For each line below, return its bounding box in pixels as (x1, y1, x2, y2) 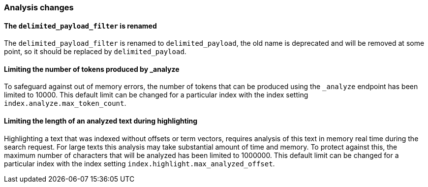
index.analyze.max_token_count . (4, 99, 126, 108)
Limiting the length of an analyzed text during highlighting (4, 117, 198, 125)
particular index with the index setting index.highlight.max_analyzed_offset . (4, 159, 275, 168)
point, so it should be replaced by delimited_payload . (4, 47, 186, 56)
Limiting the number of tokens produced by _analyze (4, 64, 180, 73)
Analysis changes (4, 2, 74, 12)
